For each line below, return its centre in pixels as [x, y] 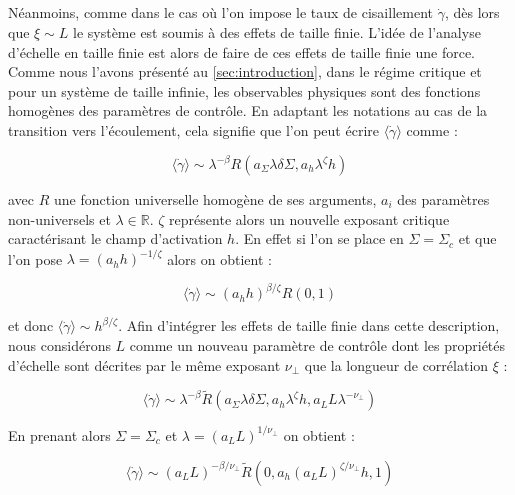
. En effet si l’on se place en [319, 238]
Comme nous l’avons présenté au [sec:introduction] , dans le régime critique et [245, 71]
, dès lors [472, 12]
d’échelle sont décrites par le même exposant [144, 364]
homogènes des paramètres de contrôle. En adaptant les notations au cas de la [248, 110]
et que [477, 238]
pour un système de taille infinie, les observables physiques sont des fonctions [244, 90]
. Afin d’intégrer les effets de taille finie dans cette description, [309, 325]
